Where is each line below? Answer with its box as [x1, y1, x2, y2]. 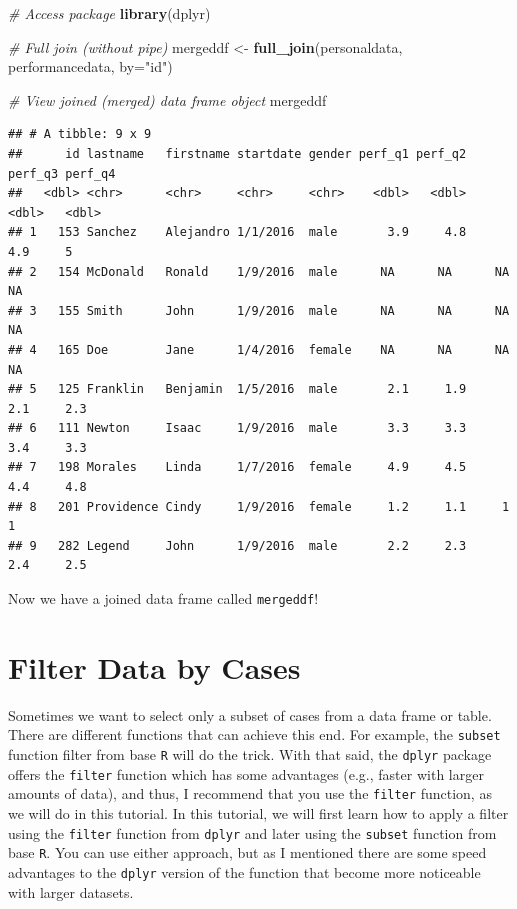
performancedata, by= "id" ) [8, 56, 173, 77]
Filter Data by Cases [8, 646, 301, 687]
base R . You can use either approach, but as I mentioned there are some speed [8, 842, 487, 863]
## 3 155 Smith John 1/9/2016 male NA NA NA [8, 303, 510, 318]
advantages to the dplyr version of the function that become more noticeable [8, 861, 481, 882]
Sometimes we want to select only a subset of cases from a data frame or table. [8, 704, 492, 725]
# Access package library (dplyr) [8, 3, 211, 23]
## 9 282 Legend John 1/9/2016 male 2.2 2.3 [8, 538, 467, 553]
